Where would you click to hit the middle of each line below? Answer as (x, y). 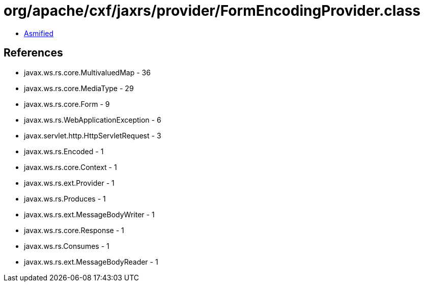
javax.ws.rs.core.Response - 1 (74, 230)
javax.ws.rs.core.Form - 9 (67, 104)
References (33, 53)
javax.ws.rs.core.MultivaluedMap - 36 (87, 72)
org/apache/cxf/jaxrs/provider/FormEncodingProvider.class (212, 11)
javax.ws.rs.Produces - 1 (65, 198)
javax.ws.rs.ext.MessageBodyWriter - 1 (89, 214)
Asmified (39, 33)
